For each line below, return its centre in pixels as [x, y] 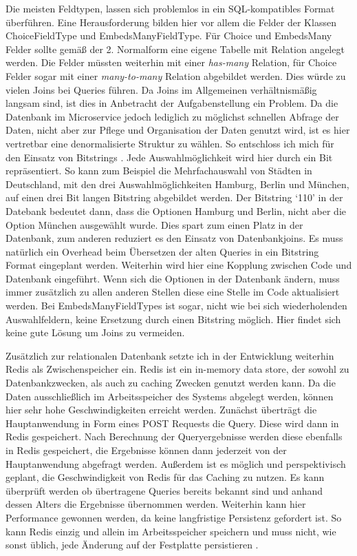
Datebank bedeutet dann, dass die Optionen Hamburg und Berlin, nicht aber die [176, 210]
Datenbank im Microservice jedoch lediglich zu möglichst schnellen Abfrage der [172, 116]
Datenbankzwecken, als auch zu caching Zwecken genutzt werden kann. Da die [171, 383]
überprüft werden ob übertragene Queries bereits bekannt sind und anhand [164, 490]
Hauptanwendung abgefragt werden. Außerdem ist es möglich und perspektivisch [176, 463]
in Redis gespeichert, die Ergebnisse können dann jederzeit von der [146, 450]
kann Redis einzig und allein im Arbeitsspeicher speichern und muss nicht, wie [171, 531]
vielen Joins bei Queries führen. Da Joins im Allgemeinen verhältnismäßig [161, 89]
